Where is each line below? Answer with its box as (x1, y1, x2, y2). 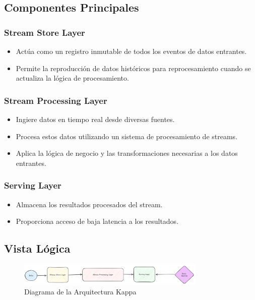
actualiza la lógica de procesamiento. (16, 73, 129, 83)
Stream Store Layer (4, 26, 85, 38)
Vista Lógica (4, 241, 71, 256)
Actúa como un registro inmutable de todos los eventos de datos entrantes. (16, 46, 247, 56)
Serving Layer (4, 179, 61, 192)
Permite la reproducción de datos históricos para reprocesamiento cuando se (16, 63, 251, 73)
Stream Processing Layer (4, 94, 107, 106)
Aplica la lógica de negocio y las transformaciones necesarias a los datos (16, 148, 238, 158)
